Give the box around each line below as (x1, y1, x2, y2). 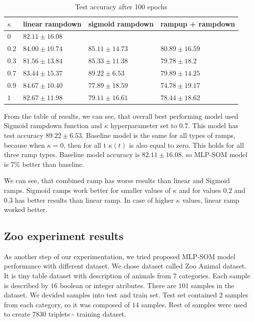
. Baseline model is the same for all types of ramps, (82, 130, 235, 140)
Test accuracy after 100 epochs (75, 1, 167, 11)
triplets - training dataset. (48, 309, 126, 319)
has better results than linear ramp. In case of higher (15, 194, 174, 205)
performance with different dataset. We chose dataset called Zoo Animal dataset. (4, 261, 247, 271)
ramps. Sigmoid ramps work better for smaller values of (4, 185, 171, 195)
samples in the (191, 280, 234, 290)
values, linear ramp (182, 194, 239, 205)
